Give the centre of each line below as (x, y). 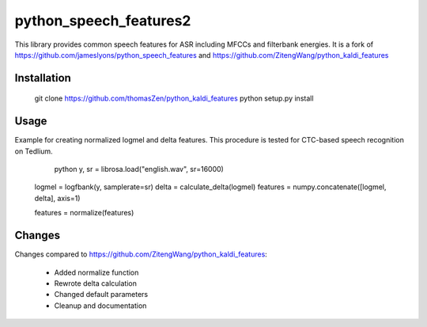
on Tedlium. (34, 151)
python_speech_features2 (103, 21)
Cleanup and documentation (100, 306)
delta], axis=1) (57, 198)
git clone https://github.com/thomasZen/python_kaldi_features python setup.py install (174, 98)
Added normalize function (96, 272)
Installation (43, 78)
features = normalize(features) (84, 213)
